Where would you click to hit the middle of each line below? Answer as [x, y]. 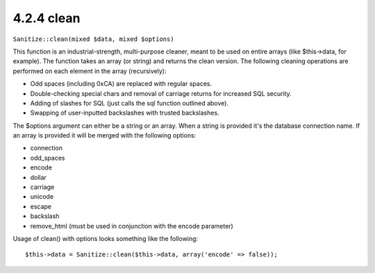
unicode [42, 197]
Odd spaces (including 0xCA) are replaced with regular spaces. [121, 84]
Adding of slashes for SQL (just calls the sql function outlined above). [130, 103]
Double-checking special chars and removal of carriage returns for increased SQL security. [161, 93]
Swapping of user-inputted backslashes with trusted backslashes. [125, 113]
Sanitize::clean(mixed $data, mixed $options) [93, 39]
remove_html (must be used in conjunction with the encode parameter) [132, 226]
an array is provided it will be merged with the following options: [105, 135]
